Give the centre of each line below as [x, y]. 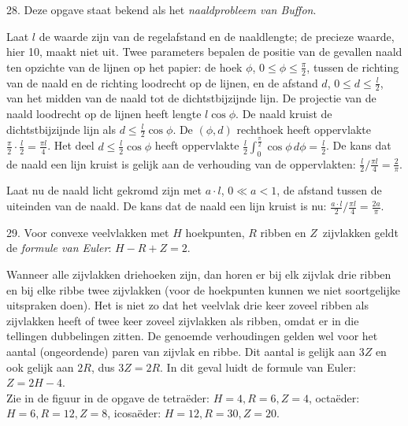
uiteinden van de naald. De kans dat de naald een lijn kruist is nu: [167, 206]
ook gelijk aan [40, 367]
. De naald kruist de [284, 114]
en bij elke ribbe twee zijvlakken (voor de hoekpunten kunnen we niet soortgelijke [203, 289]
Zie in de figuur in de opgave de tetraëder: [108, 397]
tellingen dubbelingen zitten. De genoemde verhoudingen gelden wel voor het [192, 336]
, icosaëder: [134, 413]
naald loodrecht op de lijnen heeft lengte [104, 114]
